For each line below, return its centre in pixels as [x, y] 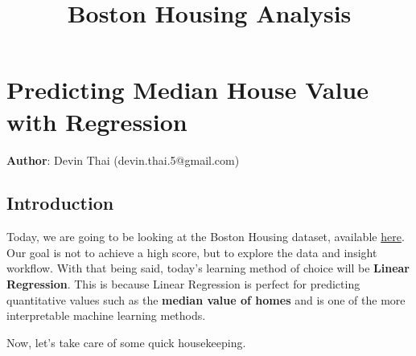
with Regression [97, 121]
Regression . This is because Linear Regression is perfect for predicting [183, 284]
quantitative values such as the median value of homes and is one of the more [206, 299]
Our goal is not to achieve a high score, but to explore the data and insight [192, 252]
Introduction [60, 203]
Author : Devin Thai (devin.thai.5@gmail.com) [123, 160]
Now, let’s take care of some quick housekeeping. [126, 342]
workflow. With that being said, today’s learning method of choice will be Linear [208, 268]
